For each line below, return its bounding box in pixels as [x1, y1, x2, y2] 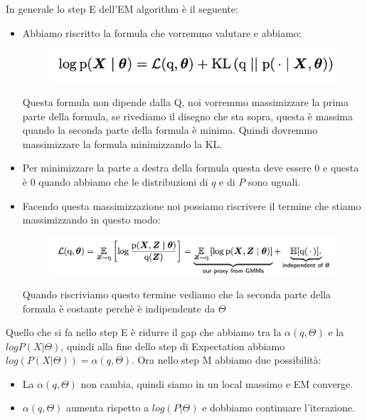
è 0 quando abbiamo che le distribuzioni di [22, 174, 208, 189]
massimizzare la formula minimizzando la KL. [22, 136, 223, 151]
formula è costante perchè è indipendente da [22, 300, 216, 315]
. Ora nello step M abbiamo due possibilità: [132, 352, 321, 367]
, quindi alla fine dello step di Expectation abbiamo [60, 338, 285, 353]
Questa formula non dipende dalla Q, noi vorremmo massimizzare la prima [22, 95, 349, 110]
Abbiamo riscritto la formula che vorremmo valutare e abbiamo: [22, 25, 302, 40]
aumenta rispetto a [66, 400, 149, 415]
